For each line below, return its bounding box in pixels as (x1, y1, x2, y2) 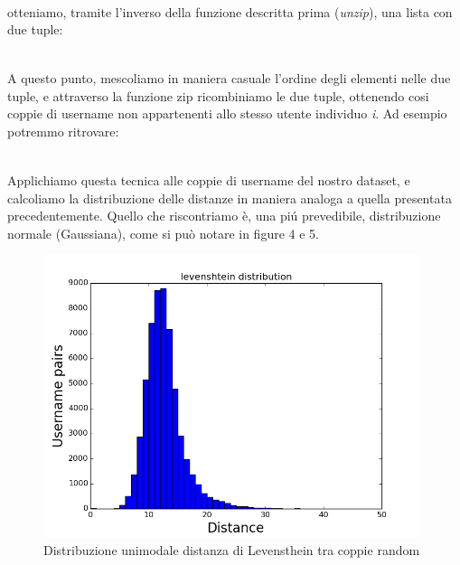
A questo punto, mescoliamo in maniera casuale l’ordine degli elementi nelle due (7, 69, 451, 88)
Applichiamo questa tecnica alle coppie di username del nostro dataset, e (7, 171, 410, 190)
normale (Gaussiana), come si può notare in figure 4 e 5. (7, 223, 319, 242)
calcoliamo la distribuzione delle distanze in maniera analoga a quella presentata (7, 188, 452, 207)
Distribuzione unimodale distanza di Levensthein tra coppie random (43, 540, 420, 559)
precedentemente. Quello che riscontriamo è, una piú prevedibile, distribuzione (7, 206, 441, 225)
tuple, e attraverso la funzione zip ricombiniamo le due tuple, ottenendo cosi (7, 86, 429, 105)
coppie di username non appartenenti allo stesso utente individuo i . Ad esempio (7, 104, 447, 123)
